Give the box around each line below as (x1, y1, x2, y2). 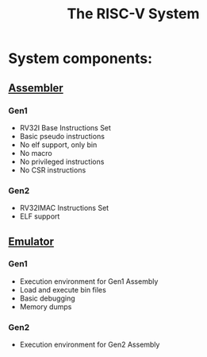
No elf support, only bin (19, 140, 98, 149)
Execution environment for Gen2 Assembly (19, 340, 160, 350)
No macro (19, 148, 53, 157)
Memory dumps (19, 301, 72, 311)
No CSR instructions (19, 165, 86, 175)
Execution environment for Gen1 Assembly (19, 276, 159, 286)
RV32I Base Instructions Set (19, 122, 111, 132)
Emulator (8, 235, 54, 248)
